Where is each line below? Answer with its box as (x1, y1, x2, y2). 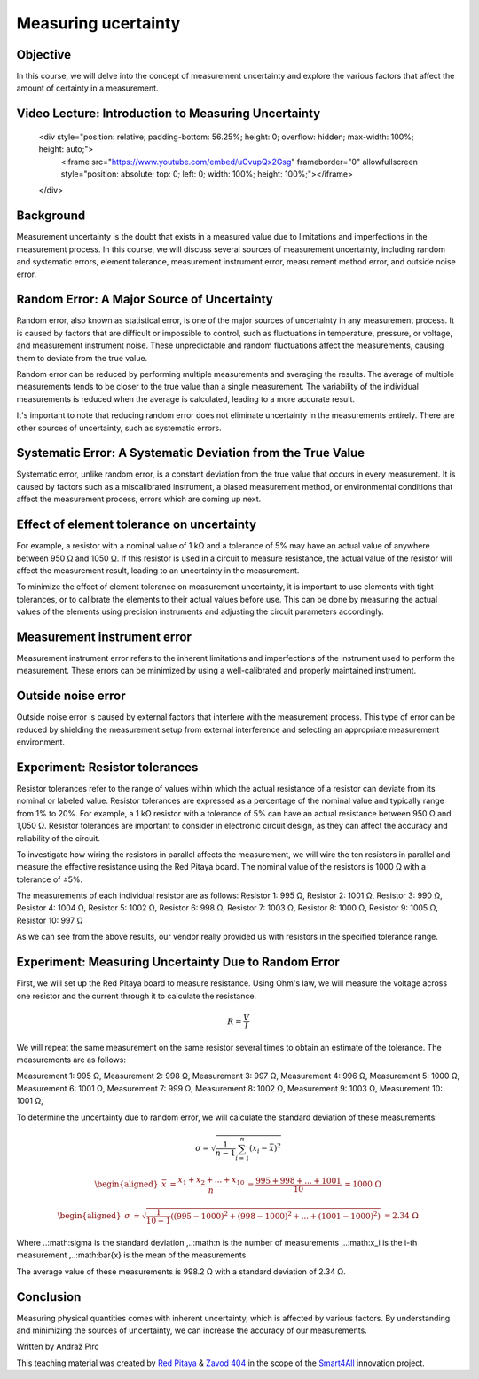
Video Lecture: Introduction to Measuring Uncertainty (16, 106, 321, 122)
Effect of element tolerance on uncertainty (16, 517, 257, 532)
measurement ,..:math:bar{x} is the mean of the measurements (16, 1249, 247, 1260)
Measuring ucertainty (16, 13, 181, 33)
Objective (16, 47, 72, 62)
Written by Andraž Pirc (16, 1341, 99, 1352)
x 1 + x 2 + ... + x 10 (177, 1175, 245, 1186)
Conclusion (16, 1289, 82, 1304)
